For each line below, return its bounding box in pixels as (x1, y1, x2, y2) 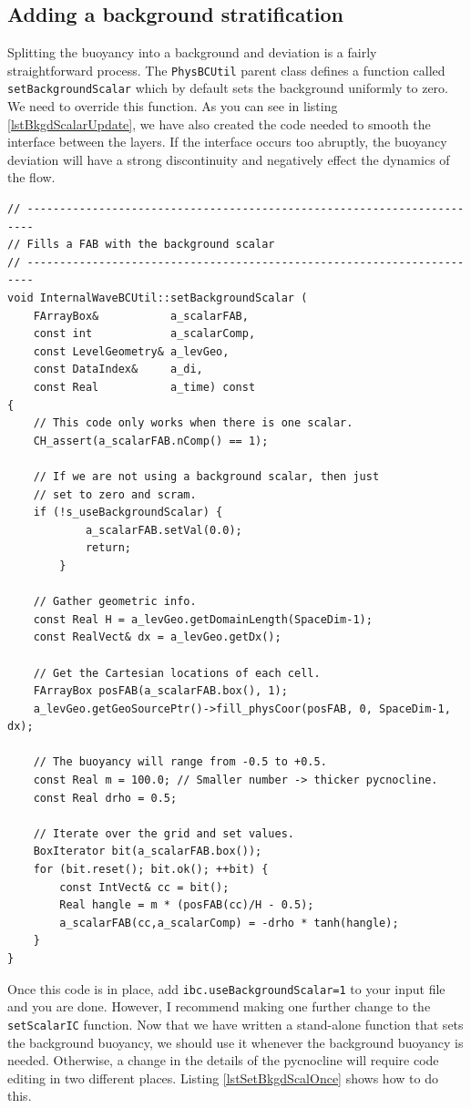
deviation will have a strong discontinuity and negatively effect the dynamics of (7, 149, 450, 169)
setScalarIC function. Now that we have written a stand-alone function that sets (7, 1014, 464, 1033)
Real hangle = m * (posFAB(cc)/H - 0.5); (59, 898, 314, 912)
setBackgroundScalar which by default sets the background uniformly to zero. (7, 78, 448, 97)
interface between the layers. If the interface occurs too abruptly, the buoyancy (7, 132, 447, 151)
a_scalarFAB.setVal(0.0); (85, 523, 242, 537)
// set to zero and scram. (33, 487, 197, 501)
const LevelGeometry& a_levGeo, (33, 344, 230, 358)
